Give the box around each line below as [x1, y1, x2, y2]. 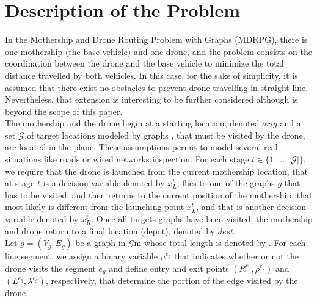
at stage [5, 176, 35, 189]
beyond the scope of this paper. [5, 104, 123, 117]
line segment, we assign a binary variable [5, 250, 158, 263]
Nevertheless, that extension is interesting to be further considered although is [5, 93, 298, 106]
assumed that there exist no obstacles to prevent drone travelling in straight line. [5, 81, 308, 93]
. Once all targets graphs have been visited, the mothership [91, 212, 313, 225]
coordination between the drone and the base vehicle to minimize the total [5, 57, 284, 70]
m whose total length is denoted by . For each [134, 236, 306, 249]
